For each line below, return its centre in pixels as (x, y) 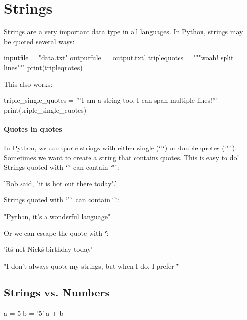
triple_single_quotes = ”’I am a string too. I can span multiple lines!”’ (111, 100)
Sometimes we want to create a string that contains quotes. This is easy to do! (122, 157)
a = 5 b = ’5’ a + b (34, 312)
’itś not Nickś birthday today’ (48, 249)
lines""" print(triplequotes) (43, 67)
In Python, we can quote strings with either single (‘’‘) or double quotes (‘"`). (121, 148)
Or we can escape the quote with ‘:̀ (56, 233)
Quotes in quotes (33, 129)
